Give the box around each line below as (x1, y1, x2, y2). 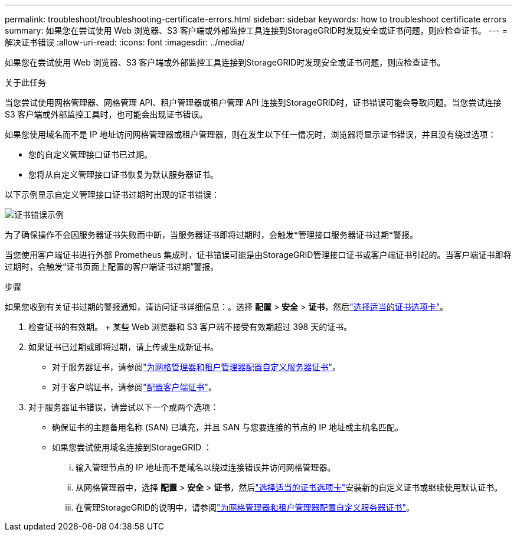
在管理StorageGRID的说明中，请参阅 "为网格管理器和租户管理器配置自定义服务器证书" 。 (76, 502, 415, 512)
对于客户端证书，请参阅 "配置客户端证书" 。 (52, 382, 217, 392)
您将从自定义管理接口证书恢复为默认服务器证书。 (28, 169, 218, 179)
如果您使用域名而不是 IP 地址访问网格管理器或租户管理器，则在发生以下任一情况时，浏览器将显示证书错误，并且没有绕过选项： (5, 129, 496, 139)
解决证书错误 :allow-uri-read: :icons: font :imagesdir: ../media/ (5, 37, 245, 47)
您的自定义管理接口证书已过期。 (28, 149, 152, 159)
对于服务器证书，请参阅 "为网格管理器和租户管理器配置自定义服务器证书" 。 (52, 362, 341, 372)
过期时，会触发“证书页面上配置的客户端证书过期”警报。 (5, 262, 219, 272)
